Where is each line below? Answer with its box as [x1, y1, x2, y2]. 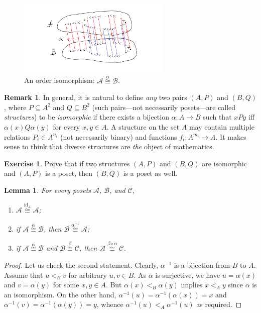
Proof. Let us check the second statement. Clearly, [4, 259, 159, 270]
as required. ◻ [196, 299, 242, 309]
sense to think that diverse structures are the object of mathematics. [4, 141, 214, 152]
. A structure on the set [106, 121, 180, 132]
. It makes [215, 131, 246, 142]
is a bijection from [174, 259, 230, 270]
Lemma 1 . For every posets [4, 184, 91, 195]
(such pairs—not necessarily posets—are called [92, 101, 236, 112]
